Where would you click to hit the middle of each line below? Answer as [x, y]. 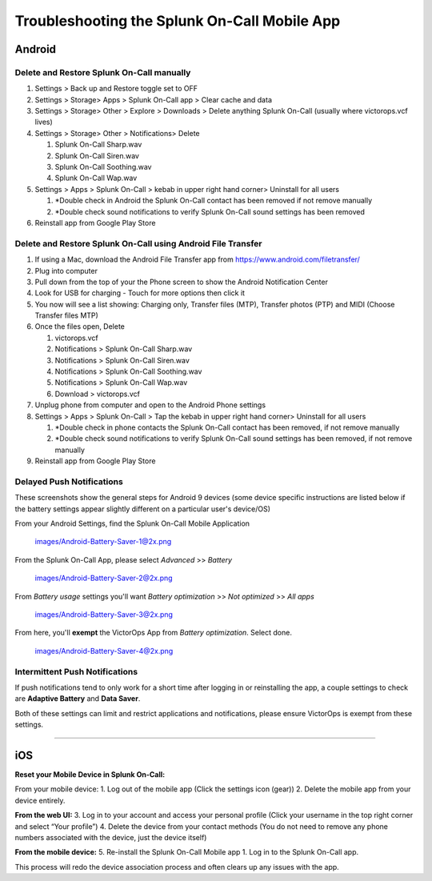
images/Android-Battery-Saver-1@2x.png [103, 542]
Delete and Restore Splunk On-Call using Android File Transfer [138, 243]
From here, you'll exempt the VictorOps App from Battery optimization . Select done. [153, 633]
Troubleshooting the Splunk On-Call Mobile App [178, 21]
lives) [44, 122]
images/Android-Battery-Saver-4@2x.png [104, 651]
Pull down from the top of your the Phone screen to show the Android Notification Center [181, 282]
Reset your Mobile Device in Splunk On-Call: [90, 775]
